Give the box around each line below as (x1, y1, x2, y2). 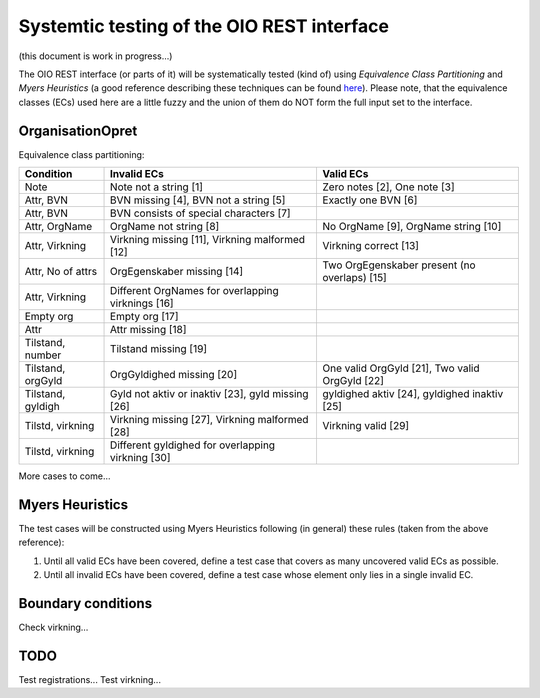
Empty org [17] (110, 310, 179, 324)
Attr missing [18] (110, 323, 187, 337)
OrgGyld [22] (322, 374, 385, 388)
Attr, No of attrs (24, 265, 98, 279)
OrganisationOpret (18, 122, 138, 139)
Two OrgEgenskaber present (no (322, 258, 476, 272)
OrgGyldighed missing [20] (110, 368, 238, 382)
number (24, 348, 62, 362)
